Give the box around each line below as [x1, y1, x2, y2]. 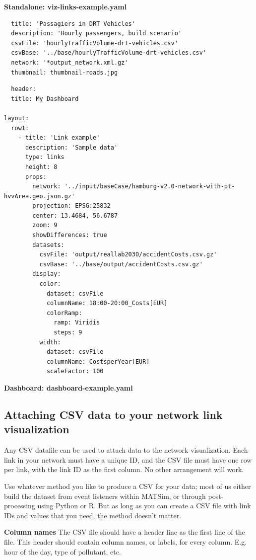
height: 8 [25, 163, 58, 170]
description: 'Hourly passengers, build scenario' [11, 30, 182, 37]
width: [39, 338, 61, 346]
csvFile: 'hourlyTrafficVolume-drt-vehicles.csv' [11, 39, 178, 47]
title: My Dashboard [11, 95, 79, 102]
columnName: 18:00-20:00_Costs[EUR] [46, 300, 168, 307]
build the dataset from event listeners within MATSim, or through [4, 490, 206, 501]
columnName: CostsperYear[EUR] [46, 358, 150, 365]
